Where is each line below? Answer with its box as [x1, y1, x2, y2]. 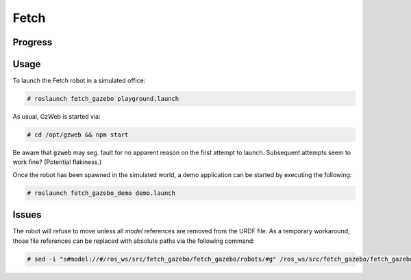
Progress [12, 36, 53, 48]
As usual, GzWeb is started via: [12, 113, 101, 121]
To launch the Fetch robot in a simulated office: [12, 76, 146, 85]
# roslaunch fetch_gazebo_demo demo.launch [27, 189, 176, 197]
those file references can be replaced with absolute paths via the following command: [12, 237, 255, 245]
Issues [12, 209, 42, 221]
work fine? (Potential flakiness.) [12, 158, 102, 166]
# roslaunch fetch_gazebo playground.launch [27, 95, 179, 103]
